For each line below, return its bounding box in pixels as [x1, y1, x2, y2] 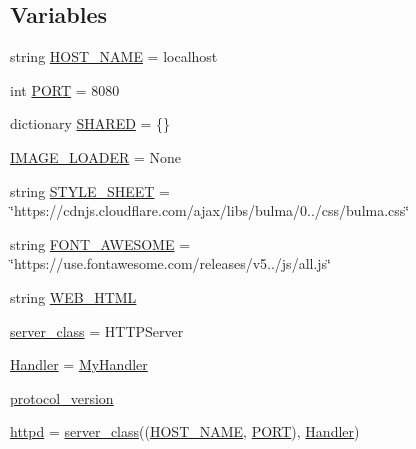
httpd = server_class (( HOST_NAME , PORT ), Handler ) [10, 421, 360, 442]
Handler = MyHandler [10, 354, 148, 375]
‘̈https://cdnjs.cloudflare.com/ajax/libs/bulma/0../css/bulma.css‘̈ [10, 200, 410, 221]
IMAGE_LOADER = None [10, 146, 182, 167]
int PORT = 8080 [10, 79, 120, 100]
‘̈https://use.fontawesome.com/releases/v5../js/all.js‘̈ [10, 253, 332, 274]
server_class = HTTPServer [10, 320, 184, 341]
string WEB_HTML [10, 286, 137, 307]
